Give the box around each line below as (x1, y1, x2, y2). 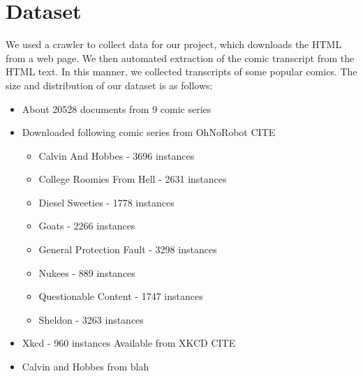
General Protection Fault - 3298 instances (38, 242, 217, 257)
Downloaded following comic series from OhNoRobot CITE (22, 125, 276, 140)
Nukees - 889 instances (38, 265, 135, 280)
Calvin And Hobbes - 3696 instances (38, 148, 195, 163)
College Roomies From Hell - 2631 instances (38, 172, 227, 186)
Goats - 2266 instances (38, 218, 135, 233)
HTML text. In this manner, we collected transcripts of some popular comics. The (6, 64, 357, 79)
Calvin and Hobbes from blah (22, 359, 149, 374)
